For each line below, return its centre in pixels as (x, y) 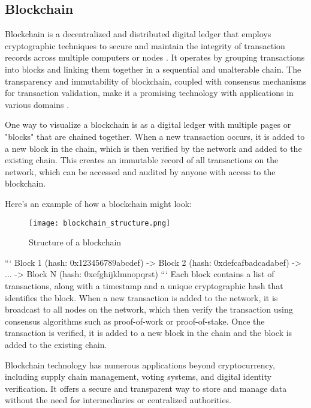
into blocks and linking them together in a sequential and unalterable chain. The (153, 69)
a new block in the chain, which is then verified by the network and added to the (153, 148)
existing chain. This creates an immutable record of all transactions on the (142, 160)
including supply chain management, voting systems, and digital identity (138, 376)
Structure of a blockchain (75, 242)
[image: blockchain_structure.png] (100, 223)
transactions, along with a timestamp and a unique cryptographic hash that (144, 285)
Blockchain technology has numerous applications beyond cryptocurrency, (140, 364)
